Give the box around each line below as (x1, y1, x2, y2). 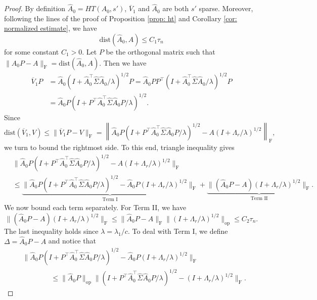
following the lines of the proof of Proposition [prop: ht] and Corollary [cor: (4, 13, 237, 23)
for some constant (4, 46, 59, 57)
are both (162, 3, 189, 14)
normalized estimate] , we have (4, 23, 97, 33)
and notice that (48, 235, 96, 246)
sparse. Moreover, (199, 3, 253, 14)
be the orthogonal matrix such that (106, 46, 215, 57)
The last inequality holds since (4, 225, 99, 236)
